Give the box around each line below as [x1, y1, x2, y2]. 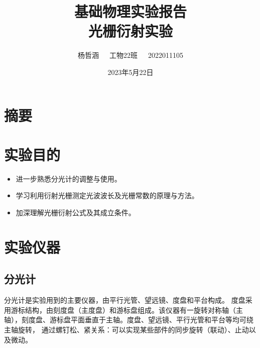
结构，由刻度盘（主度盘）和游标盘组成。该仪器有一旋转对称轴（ [25, 304, 236, 315]
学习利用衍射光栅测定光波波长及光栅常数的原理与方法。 [16, 190, 199, 201]
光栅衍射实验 [88, 21, 173, 41]
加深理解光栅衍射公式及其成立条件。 [16, 207, 136, 217]
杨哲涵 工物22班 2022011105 [78, 50, 183, 60]
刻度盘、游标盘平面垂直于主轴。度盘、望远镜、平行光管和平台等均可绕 [21, 314, 253, 325]
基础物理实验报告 [74, 1, 187, 22]
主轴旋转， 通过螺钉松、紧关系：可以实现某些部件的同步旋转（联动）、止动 [4, 324, 249, 334]
